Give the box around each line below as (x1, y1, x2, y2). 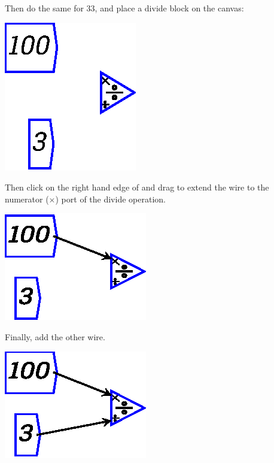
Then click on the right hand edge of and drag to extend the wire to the (5, 181, 269, 193)
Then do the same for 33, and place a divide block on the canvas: (5, 2, 244, 14)
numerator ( (5, 192, 49, 205)
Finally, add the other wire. (5, 330, 105, 343)
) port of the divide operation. (55, 192, 166, 205)
